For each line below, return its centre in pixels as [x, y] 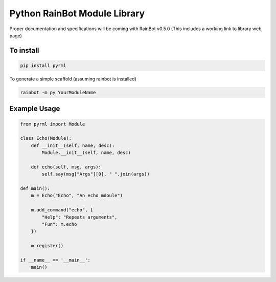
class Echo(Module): [46, 138]
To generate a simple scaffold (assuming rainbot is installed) [73, 79]
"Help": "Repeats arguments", [79, 217]
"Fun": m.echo [59, 224]
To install [24, 50]
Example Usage [35, 109]
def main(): [35, 189]
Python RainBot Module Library [77, 13]
